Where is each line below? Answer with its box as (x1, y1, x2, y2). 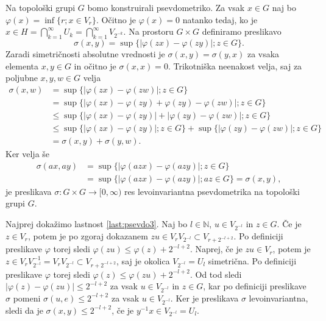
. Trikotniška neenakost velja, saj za (168, 59, 302, 72)
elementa (5, 59, 39, 72)
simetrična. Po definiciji (208, 254, 297, 267)
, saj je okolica (116, 254, 170, 267)
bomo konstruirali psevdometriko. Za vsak (87, 1, 245, 13)
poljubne (5, 71, 38, 84)
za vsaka (247, 47, 280, 60)
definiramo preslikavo (202, 25, 282, 38)
